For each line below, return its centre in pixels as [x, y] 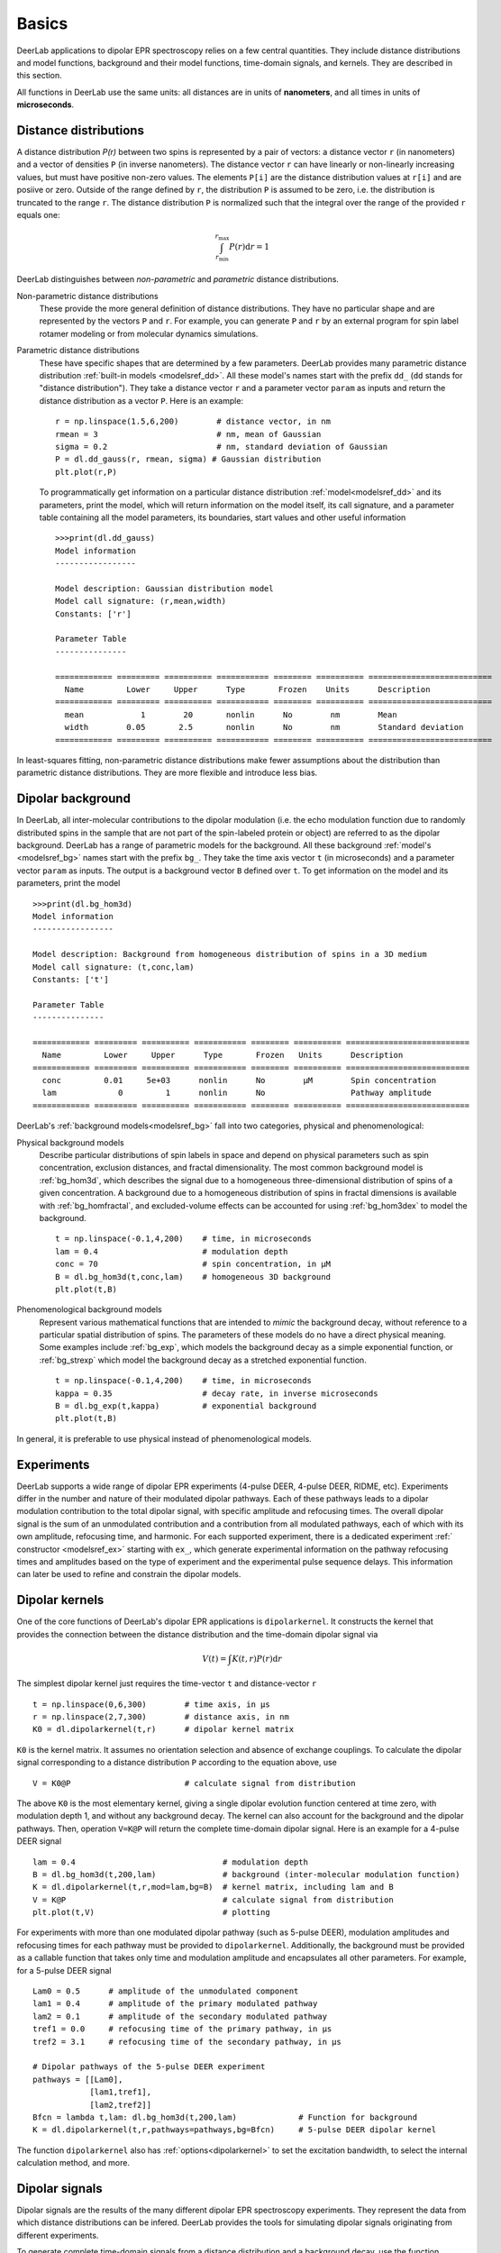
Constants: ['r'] [93, 614]
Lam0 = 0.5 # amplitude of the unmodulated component [166, 1991]
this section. [39, 76]
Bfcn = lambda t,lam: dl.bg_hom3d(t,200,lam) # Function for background [225, 2117]
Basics [42, 23]
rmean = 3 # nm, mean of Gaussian [188, 434]
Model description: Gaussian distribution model [164, 588]
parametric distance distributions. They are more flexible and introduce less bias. [167, 773]
